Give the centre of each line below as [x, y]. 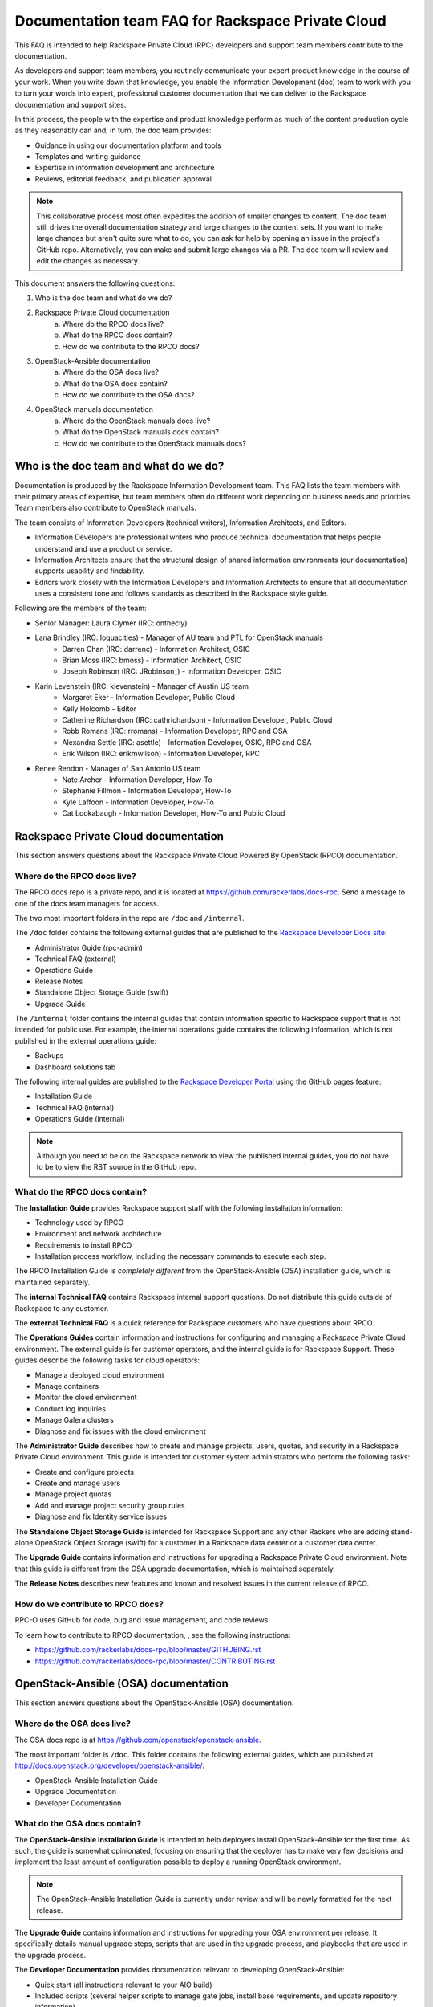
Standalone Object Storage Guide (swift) [101, 992]
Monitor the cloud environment [86, 1398]
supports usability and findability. [90, 571]
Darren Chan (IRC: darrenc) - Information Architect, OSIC [156, 649]
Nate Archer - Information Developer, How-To [137, 780]
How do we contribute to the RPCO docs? [131, 346]
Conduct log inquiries [70, 1408]
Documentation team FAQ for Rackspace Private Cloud [200, 21]
